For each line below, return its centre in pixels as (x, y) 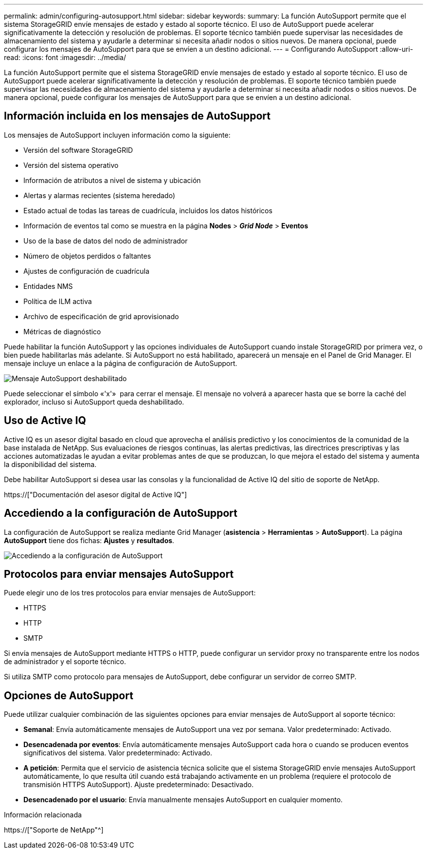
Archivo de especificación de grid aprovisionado (101, 316)
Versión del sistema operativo (71, 165)
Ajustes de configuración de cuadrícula (87, 271)
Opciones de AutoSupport (69, 695)
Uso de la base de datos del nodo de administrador (106, 241)
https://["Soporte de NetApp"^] (54, 830)
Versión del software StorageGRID (78, 150)
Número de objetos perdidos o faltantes (87, 256)
